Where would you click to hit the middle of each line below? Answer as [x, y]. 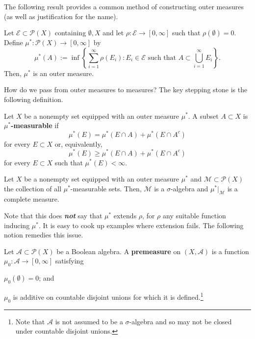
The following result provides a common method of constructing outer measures [124, 6]
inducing [17, 225]
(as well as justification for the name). [61, 16]
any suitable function [194, 216]
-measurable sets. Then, [106, 188]
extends [125, 216]
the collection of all [33, 188]
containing [70, 33]
